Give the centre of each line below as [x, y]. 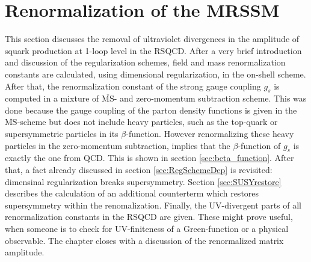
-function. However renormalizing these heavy [210, 134]
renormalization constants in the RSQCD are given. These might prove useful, [149, 217]
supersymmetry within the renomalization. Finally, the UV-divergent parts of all [153, 205]
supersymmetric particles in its [62, 134]
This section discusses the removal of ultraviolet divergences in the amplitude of [152, 39]
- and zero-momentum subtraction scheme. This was [210, 98]
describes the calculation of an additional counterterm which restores [132, 193]
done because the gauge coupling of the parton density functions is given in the [151, 110]
